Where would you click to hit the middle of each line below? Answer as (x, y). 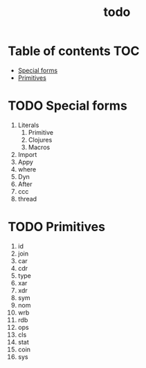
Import (27, 154)
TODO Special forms (67, 106)
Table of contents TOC (74, 51)
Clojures (40, 140)
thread (27, 199)
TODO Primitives (57, 227)
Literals (28, 125)
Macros (39, 147)
